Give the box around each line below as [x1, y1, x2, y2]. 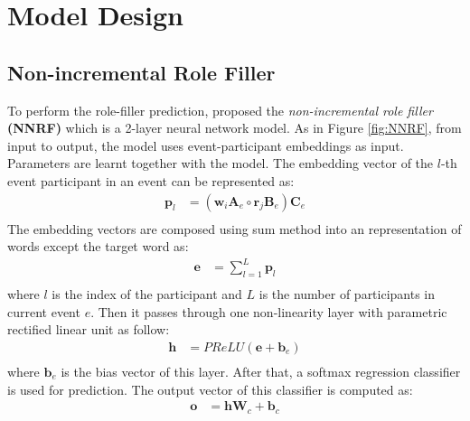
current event [7, 302, 80, 321]
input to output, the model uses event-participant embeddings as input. [7, 136, 404, 154]
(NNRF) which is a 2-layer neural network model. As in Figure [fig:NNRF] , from [7, 118, 462, 137]
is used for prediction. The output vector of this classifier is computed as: [7, 379, 413, 398]
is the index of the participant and [52, 285, 242, 304]
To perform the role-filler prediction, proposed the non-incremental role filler [7, 100, 433, 119]
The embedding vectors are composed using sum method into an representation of [7, 219, 462, 238]
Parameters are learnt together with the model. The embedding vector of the [7, 154, 434, 173]
